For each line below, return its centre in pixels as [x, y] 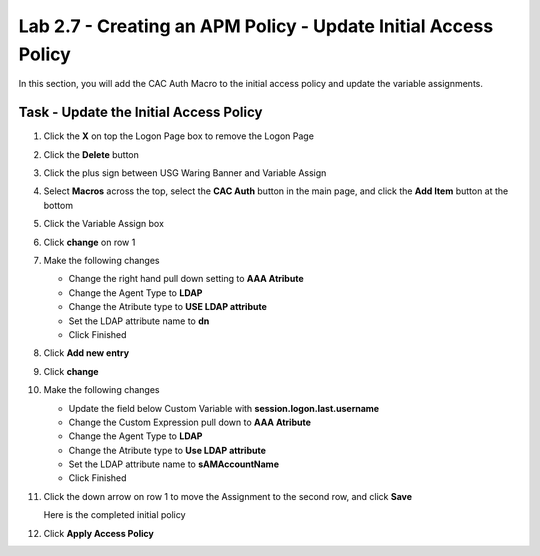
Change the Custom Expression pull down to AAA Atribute [190, 422]
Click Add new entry [86, 353]
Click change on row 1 [89, 242]
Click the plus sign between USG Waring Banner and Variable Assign [185, 173]
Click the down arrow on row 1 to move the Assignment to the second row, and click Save [228, 496]
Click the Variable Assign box [104, 224]
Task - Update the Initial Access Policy [140, 112]
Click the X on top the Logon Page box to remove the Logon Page [179, 136]
